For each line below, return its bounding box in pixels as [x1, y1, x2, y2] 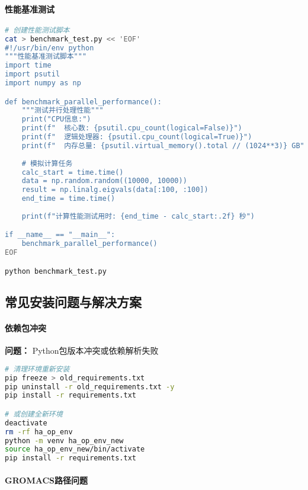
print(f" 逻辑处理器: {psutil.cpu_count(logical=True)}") [21, 133, 252, 142]
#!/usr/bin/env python [5, 43, 94, 52]
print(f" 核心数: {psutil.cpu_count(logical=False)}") [21, 124, 242, 133]
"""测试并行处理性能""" [21, 106, 104, 115]
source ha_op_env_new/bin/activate [5, 445, 145, 454]
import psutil [5, 70, 60, 79]
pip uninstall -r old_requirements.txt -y [5, 382, 175, 391]
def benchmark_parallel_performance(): [5, 97, 162, 106]
